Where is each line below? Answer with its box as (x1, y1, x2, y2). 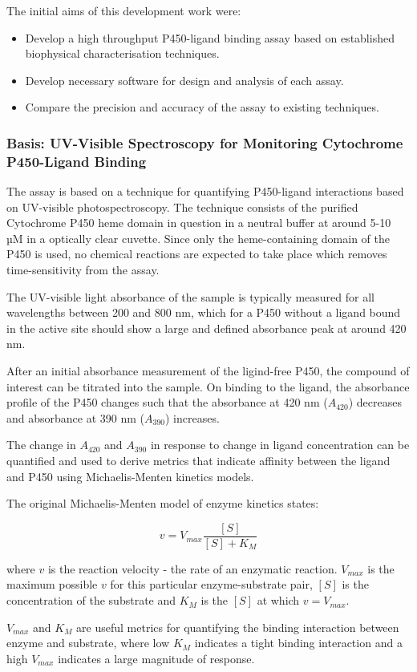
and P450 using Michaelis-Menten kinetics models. (6, 468, 254, 484)
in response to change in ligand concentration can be (150, 436, 410, 453)
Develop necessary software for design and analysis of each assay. (25, 71, 344, 88)
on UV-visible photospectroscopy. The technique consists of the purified (6, 198, 358, 215)
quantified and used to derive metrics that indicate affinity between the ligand (6, 452, 391, 469)
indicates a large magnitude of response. (58, 650, 255, 666)
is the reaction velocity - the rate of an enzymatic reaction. (47, 560, 338, 577)
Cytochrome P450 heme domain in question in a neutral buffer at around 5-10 (6, 214, 391, 231)
